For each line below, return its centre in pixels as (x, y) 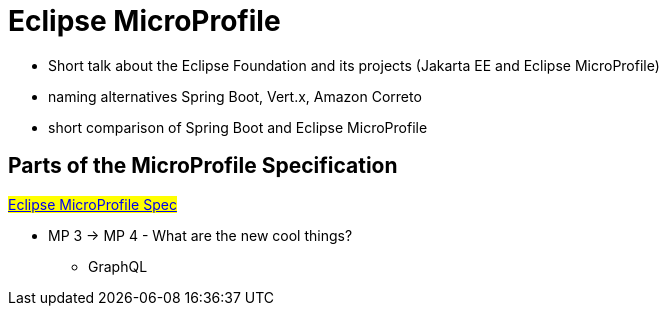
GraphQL (118, 266)
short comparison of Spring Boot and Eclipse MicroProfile (238, 127)
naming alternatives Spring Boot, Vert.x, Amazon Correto (235, 96)
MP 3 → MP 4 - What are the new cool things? (200, 235)
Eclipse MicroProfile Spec (92, 204)
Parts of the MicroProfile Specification (203, 166)
